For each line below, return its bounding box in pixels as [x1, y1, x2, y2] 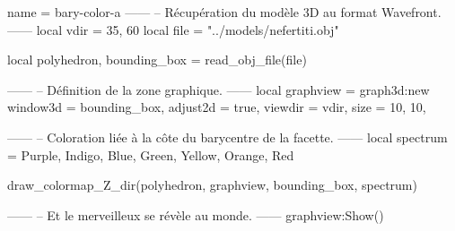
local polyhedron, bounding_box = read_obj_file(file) [7, 50, 307, 69]
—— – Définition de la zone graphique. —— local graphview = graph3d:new [7, 80, 430, 98]
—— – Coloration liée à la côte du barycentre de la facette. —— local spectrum [7, 127, 448, 146]
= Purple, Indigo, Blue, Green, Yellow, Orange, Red [7, 145, 294, 164]
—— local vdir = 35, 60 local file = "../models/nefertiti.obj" [7, 20, 339, 38]
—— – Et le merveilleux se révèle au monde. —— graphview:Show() [7, 205, 384, 224]
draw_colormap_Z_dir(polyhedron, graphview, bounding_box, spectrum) [7, 175, 417, 194]
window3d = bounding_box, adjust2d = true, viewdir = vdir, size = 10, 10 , [7, 98, 426, 116]
